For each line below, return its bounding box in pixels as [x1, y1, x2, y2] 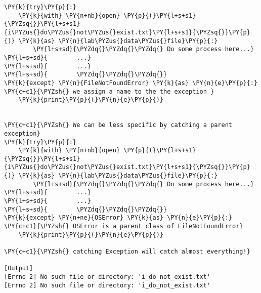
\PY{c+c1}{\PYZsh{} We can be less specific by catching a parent [4, 121, 233, 129]
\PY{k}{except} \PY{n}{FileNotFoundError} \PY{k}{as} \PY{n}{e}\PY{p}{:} [4, 79, 258, 87]
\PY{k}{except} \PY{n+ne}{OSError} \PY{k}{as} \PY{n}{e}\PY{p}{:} [4, 214, 233, 222]
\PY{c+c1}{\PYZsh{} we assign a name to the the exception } [4, 88, 214, 95]
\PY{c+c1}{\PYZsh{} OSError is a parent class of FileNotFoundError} [4, 223, 243, 230]
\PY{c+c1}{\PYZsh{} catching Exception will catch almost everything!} [4, 248, 250, 256]
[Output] [4, 265, 33, 272]
